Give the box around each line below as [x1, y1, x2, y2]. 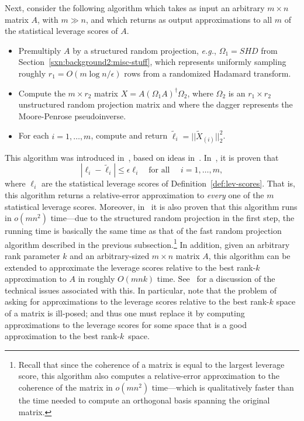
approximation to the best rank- [5, 330, 120, 342]
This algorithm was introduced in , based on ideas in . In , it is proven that [5, 151, 279, 163]
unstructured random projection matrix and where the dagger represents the [18, 98, 293, 111]
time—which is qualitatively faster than [151, 381, 294, 393]
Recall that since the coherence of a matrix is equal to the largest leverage [18, 358, 285, 370]
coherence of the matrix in [18, 381, 113, 393]
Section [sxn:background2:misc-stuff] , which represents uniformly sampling [18, 56, 286, 68]
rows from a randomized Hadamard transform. [124, 67, 291, 79]
